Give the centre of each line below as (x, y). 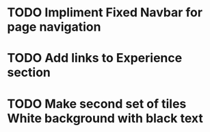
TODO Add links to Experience (95, 58)
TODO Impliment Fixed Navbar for (105, 13)
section (29, 72)
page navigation (54, 27)
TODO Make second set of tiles (97, 104)
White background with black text (105, 118)
